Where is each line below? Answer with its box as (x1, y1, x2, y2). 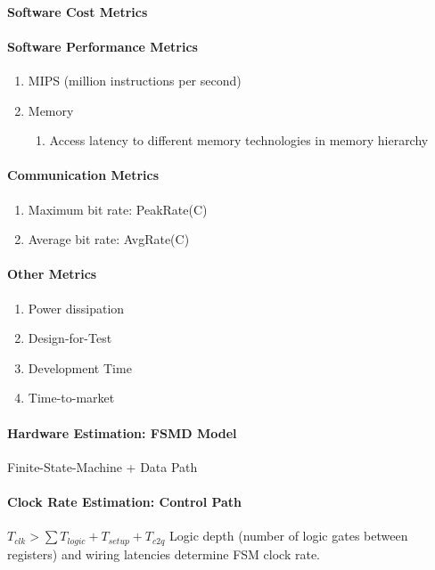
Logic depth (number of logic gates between (169, 526, 408, 545)
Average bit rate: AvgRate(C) (28, 230, 190, 248)
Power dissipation (28, 298, 125, 317)
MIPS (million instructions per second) (28, 70, 242, 89)
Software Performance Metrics (7, 37, 198, 55)
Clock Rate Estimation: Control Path (7, 492, 242, 510)
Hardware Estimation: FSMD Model (7, 423, 237, 442)
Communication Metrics (7, 166, 160, 184)
